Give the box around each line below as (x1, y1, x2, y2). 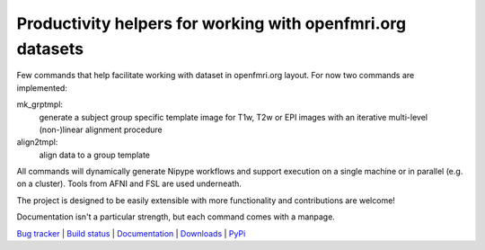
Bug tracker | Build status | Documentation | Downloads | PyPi (16, 228, 246, 238)
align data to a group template (39, 149, 150, 160)
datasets (16, 39, 84, 58)
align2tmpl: (16, 137, 58, 147)
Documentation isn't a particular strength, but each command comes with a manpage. (16, 211, 336, 222)
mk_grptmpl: (16, 99, 63, 110)
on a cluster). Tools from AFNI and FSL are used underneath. (16, 178, 242, 189)
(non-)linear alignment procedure (39, 124, 163, 135)
